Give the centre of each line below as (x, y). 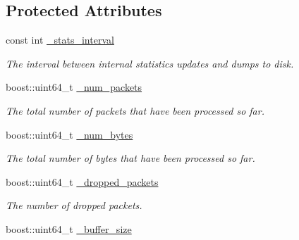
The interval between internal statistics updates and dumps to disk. (150, 63)
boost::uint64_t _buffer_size (69, 228)
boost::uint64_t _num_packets (74, 87)
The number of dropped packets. (74, 205)
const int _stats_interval (60, 40)
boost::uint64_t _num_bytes (69, 134)
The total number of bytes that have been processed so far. (130, 158)
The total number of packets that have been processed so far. (135, 110)
